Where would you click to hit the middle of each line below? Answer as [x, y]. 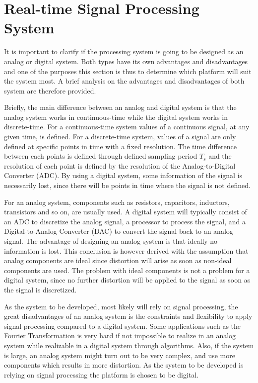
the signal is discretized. [40, 289]
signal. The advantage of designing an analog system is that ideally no [111, 241]
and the [220, 156]
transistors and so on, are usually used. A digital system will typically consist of [126, 212]
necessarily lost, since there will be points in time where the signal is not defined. [127, 185]
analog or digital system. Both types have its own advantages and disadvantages [126, 61]
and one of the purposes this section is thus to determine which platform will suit [128, 71]
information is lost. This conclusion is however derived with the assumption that [126, 250]
